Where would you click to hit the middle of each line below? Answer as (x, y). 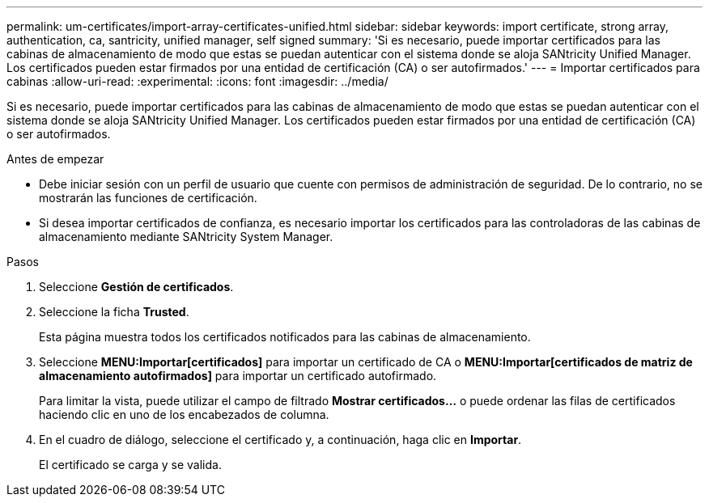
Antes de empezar (55, 159)
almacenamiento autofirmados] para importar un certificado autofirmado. (238, 376)
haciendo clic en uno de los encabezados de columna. (184, 414)
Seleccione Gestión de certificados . (136, 287)
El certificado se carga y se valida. (130, 465)
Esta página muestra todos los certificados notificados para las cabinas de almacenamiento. (285, 337)
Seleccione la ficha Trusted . (114, 312)
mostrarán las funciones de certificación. (148, 198)
